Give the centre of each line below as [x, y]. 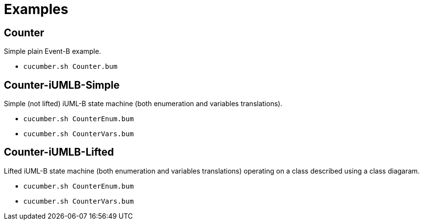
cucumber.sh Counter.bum [70, 67]
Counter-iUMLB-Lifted [59, 152]
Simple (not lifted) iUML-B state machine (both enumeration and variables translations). [143, 104]
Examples [36, 9]
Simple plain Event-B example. [53, 51]
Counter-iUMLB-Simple [62, 85]
